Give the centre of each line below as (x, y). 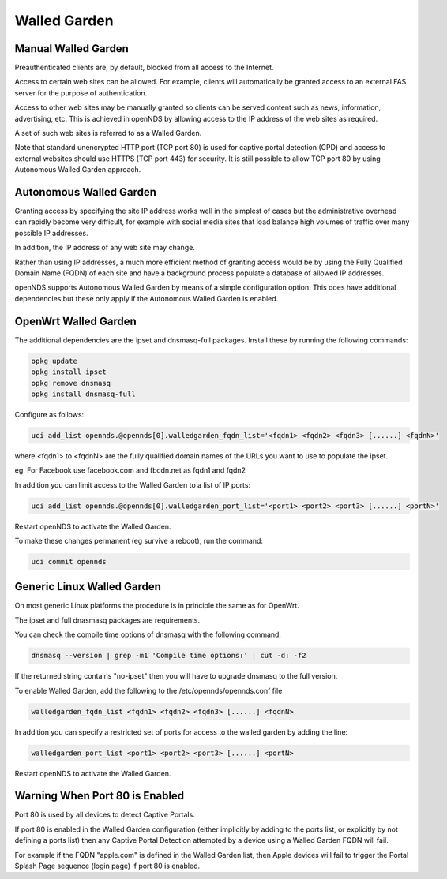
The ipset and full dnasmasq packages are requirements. (107, 620)
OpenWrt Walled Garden (76, 321)
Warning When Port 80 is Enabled (100, 796)
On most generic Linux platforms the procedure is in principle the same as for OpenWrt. (157, 606)
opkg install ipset (69, 372)
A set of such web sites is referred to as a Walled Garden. (108, 133)
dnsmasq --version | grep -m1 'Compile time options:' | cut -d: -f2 (169, 656)
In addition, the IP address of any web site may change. (105, 248)
